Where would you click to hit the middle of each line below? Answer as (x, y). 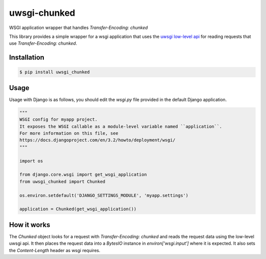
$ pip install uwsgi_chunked (55, 72)
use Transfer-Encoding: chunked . (43, 43)
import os (31, 161)
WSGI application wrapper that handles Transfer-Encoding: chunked (78, 28)
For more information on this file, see (69, 133)
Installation (27, 57)
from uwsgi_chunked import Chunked (62, 181)
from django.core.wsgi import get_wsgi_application (83, 175)
